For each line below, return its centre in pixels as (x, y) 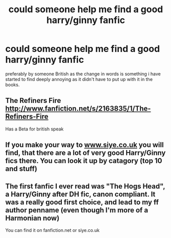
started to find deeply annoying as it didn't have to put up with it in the (79, 79)
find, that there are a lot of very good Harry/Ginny (86, 153)
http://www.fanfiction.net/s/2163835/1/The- (78, 109)
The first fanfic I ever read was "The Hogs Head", (85, 186)
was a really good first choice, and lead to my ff (82, 202)
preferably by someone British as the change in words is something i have (83, 74)
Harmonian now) (32, 218)
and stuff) (21, 169)
